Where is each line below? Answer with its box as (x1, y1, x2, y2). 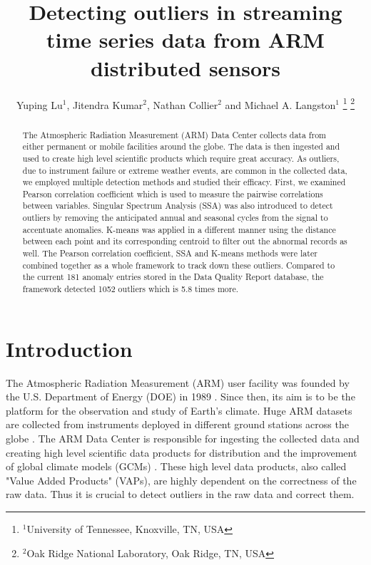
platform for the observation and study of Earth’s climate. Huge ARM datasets (6, 403, 352, 418)
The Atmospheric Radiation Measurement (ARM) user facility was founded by (6, 375, 350, 390)
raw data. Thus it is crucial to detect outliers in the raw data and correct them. (6, 487, 355, 502)
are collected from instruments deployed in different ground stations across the (6, 417, 349, 432)
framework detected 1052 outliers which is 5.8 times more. (22, 283, 238, 295)
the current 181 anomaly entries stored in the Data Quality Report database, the (22, 271, 324, 283)
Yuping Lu (16, 97, 63, 112)
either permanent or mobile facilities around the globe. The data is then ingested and (22, 140, 340, 152)
